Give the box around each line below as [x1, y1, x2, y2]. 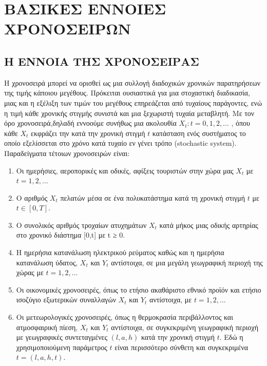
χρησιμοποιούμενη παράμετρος [16, 341, 107, 352]
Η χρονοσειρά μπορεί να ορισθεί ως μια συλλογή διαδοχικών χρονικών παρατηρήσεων [4, 77, 261, 88]
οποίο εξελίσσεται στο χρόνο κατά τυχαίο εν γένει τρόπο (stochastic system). [4, 138, 237, 148]
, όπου [231, 118, 251, 128]
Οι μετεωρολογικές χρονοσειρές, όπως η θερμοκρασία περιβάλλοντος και [16, 312, 233, 322]
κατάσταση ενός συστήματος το [152, 127, 246, 138]
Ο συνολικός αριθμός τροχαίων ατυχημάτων [16, 219, 147, 230]
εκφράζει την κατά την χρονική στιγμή [31, 127, 145, 138]
